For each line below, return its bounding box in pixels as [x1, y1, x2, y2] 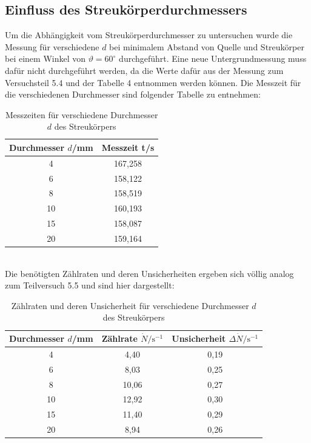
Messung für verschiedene [5, 40, 99, 53]
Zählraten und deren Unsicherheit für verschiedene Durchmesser [11, 299, 249, 311]
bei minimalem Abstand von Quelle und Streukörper [109, 40, 304, 53]
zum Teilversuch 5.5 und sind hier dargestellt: [5, 279, 175, 291]
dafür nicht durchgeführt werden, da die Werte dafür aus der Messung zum [5, 64, 284, 76]
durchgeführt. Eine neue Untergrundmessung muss [119, 52, 307, 65]
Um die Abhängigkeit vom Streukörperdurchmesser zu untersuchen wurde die [5, 28, 293, 41]
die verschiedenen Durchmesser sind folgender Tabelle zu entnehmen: [5, 88, 261, 101]
